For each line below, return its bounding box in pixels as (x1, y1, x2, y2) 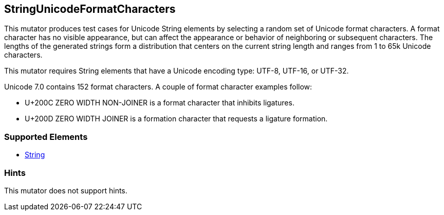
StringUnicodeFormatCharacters (4, 3, 176, 15)
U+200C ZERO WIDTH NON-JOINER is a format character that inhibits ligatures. (25, 98, 294, 107)
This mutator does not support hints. (4, 186, 127, 195)
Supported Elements (4, 131, 88, 142)
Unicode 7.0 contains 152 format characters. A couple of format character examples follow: (4, 82, 312, 92)
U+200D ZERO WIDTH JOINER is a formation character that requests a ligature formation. (25, 114, 328, 123)
